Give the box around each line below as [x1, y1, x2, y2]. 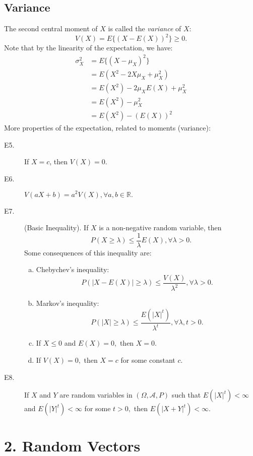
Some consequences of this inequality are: [24, 247, 152, 257]
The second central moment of [4, 23, 98, 34]
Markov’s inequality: [36, 298, 99, 308]
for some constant [120, 354, 175, 365]
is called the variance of [108, 23, 181, 34]
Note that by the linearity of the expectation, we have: [4, 42, 173, 53]
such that [171, 389, 201, 400]
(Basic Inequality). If [24, 222, 89, 233]
